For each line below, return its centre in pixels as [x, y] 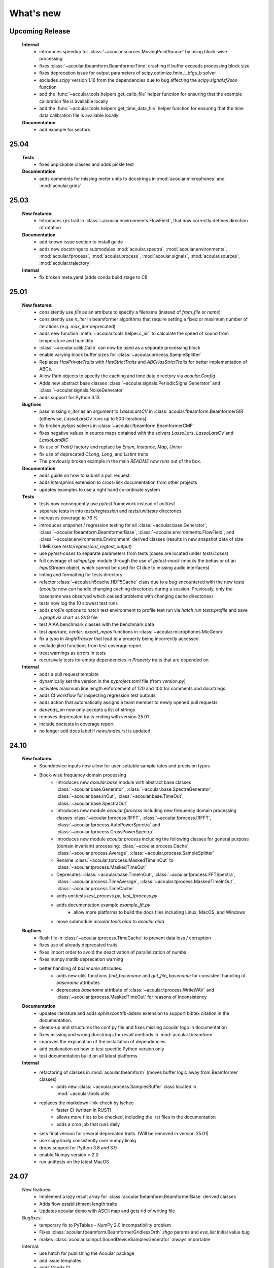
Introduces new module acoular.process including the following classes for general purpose [153, 839]
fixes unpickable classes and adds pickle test [87, 164]
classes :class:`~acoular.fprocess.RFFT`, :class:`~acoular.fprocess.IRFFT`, [134, 818]
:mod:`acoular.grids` [60, 186]
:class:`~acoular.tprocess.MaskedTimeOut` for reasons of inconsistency [132, 997]
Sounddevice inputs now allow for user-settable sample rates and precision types [125, 765]
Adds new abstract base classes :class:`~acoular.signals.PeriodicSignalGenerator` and [130, 383]
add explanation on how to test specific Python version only [102, 1049]
